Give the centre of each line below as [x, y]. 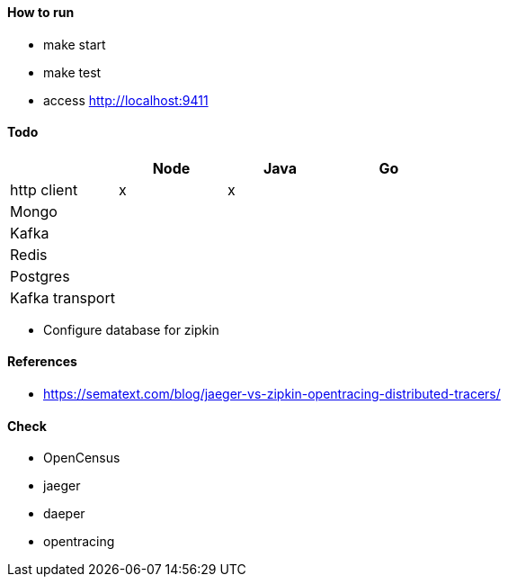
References [42, 362]
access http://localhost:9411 [126, 100]
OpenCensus [82, 458]
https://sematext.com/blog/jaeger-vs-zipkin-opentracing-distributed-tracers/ [272, 394]
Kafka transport [62, 297]
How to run [41, 12]
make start [75, 44]
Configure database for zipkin [131, 329]
